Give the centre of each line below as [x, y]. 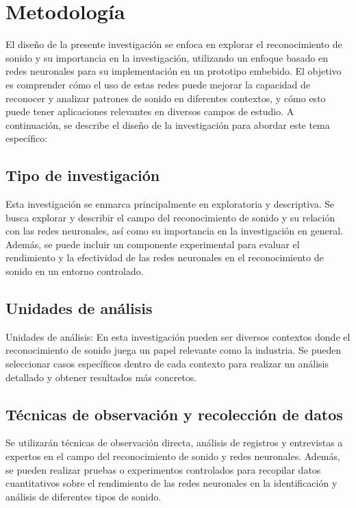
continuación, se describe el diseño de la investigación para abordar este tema [168, 124]
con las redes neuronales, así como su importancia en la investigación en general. [174, 231]
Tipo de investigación [83, 175]
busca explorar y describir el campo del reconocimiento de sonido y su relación [170, 217]
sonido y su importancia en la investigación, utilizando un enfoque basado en [167, 57]
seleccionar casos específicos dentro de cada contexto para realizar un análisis [167, 364]
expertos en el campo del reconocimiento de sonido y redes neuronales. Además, [173, 456]
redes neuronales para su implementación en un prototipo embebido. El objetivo [174, 71]
